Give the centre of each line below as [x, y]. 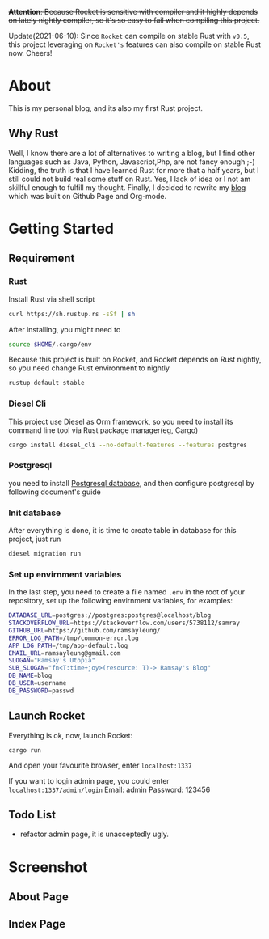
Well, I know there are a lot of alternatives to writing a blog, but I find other [132, 153]
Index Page [37, 924]
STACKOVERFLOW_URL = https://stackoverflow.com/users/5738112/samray [124, 623]
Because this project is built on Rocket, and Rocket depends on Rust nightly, [135, 360]
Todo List [32, 815]
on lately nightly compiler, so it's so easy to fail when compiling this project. [134, 20]
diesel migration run [45, 554]
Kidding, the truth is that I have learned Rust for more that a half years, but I [134, 170]
